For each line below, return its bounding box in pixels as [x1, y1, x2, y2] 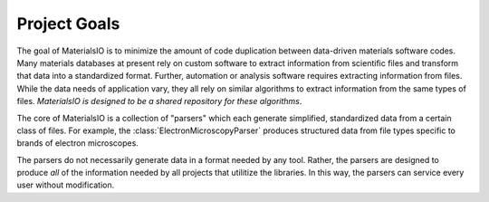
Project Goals [16, 14, 120, 34]
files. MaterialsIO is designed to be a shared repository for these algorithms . [16, 96, 302, 107]
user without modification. [16, 179, 115, 190]
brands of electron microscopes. [16, 138, 139, 149]
